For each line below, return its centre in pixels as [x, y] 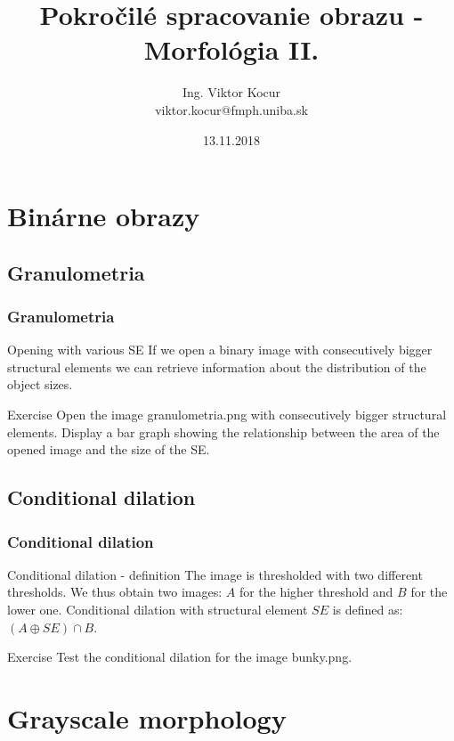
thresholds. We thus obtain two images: [115, 592]
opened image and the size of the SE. [109, 449]
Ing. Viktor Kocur [231, 92]
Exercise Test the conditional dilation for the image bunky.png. [180, 657]
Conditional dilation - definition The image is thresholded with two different [215, 574]
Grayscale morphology [147, 718]
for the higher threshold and [316, 592]
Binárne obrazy [104, 216]
